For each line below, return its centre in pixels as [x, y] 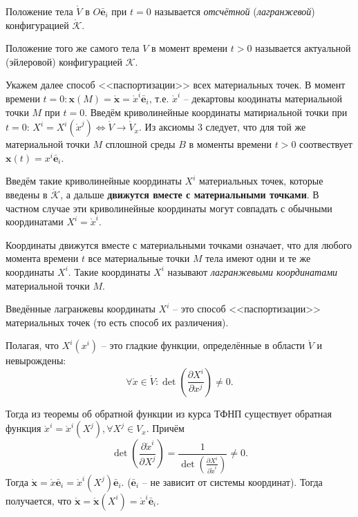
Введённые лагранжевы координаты [81, 309]
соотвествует [326, 144]
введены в [27, 194]
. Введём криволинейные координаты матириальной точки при [216, 112]
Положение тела [39, 11]
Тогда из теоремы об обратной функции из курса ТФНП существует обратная [169, 413]
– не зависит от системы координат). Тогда [232, 481]
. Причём [165, 428]
